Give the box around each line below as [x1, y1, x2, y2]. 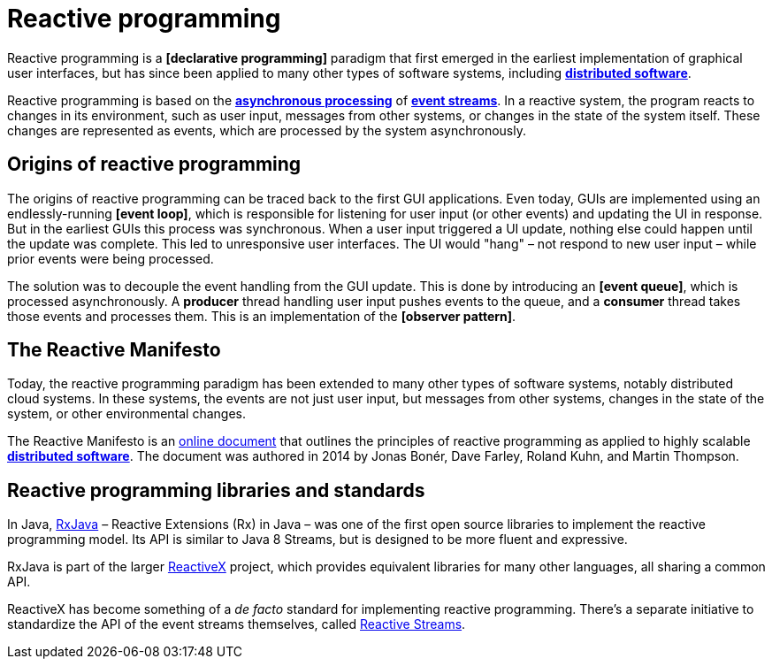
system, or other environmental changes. [7, 406, 247, 422]
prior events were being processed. [7, 250, 214, 266]
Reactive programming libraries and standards [7, 478, 425, 501]
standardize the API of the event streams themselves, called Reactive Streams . [7, 616, 466, 632]
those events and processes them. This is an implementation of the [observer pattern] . [7, 308, 516, 324]
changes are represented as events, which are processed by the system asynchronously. [7, 122, 526, 138]
